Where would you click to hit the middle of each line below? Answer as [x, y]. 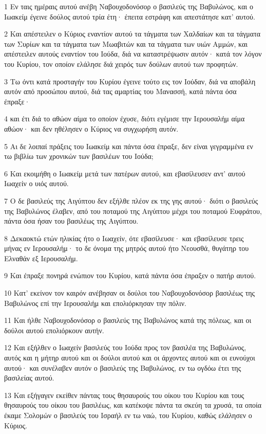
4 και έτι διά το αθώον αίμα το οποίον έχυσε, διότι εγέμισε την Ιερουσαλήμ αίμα [125, 119]
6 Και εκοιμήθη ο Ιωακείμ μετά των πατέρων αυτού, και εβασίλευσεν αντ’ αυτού [125, 173]
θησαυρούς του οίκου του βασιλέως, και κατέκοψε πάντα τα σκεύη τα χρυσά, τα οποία [133, 405]
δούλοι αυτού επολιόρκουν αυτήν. [54, 330]
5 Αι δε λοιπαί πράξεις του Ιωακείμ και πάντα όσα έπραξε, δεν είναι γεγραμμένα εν [129, 146]
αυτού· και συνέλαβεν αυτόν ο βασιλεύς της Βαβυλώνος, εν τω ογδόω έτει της [123, 367]
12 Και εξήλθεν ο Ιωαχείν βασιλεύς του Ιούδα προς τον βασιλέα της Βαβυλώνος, [125, 347]
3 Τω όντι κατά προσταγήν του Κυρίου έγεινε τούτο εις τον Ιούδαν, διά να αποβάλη [130, 81]
